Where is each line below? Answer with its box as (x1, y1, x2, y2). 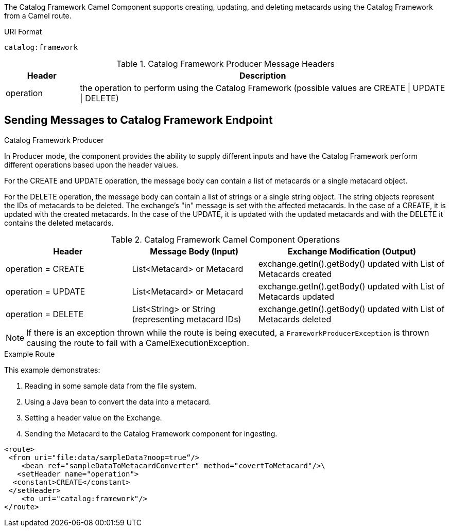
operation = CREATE (6, 263, 84, 274)
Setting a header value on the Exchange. (25, 413, 162, 422)
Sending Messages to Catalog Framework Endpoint (4, 114, 273, 127)
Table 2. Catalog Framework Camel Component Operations (111, 234, 340, 245)
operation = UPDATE (6, 286, 85, 297)
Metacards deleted (258, 314, 332, 324)
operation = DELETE (6, 308, 84, 319)
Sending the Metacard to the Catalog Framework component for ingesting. (25, 429, 278, 438)
